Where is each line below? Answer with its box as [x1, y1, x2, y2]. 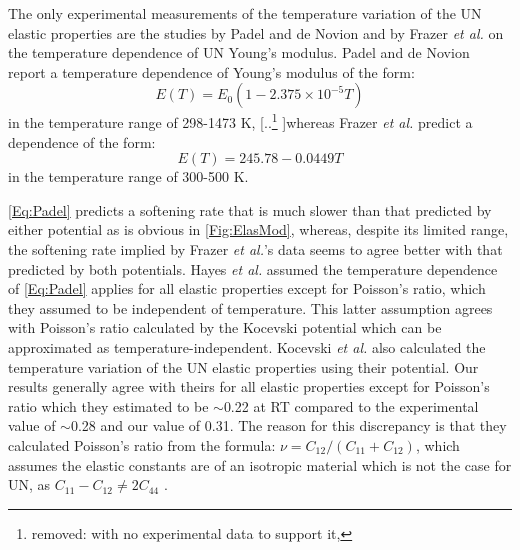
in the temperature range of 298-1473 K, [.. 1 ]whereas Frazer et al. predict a [8, 109, 473, 133]
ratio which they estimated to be [8, 395, 209, 416]
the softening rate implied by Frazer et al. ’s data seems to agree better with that [8, 239, 503, 259]
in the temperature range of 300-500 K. [8, 166, 249, 187]
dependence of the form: [8, 131, 156, 152]
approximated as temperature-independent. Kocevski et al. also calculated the [8, 336, 486, 357]
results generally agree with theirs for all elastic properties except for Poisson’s [8, 376, 490, 397]
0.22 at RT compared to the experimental [223, 395, 479, 416]
